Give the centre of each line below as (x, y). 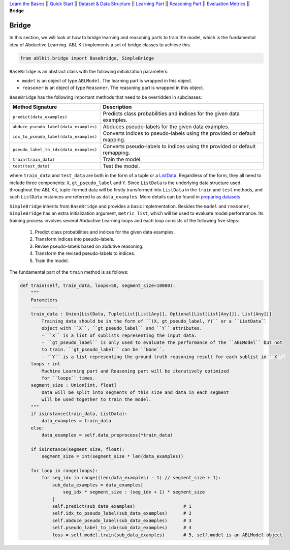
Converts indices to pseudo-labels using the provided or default (179, 133)
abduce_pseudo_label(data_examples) (55, 126)
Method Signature (35, 107)
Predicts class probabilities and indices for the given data (171, 113)
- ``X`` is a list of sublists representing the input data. (119, 335)
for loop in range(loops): (65, 471)
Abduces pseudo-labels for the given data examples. (166, 127)
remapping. (117, 153)
